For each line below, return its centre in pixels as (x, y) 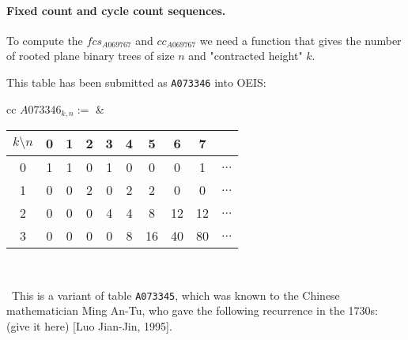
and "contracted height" (246, 56)
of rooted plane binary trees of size (91, 56)
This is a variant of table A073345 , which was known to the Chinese (176, 295)
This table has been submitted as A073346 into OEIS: (136, 82)
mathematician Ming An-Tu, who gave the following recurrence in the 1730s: (192, 310)
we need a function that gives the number (300, 40)
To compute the (45, 40)
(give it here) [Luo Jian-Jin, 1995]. (89, 325)
